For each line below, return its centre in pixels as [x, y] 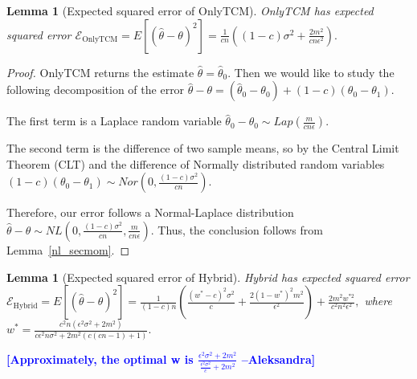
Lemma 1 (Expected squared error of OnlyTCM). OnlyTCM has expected [190, 10]
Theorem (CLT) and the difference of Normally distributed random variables [196, 163]
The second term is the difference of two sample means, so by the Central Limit [203, 148]
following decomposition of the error [96, 90]
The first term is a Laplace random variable [114, 121]
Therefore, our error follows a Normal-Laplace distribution [150, 212]
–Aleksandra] [278, 359]
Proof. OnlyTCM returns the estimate [100, 72]
